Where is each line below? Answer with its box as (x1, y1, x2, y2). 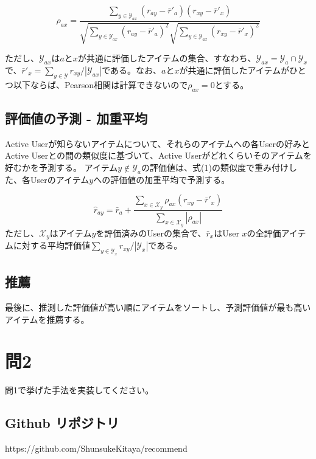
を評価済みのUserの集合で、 (96, 226, 206, 239)
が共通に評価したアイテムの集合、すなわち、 (77, 52, 256, 64)
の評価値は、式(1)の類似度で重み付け (141, 160, 289, 173)
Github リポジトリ (5, 413, 119, 432)
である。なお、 (102, 63, 162, 76)
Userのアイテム (30, 173, 90, 185)
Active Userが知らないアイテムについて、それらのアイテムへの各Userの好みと (5, 137, 311, 150)
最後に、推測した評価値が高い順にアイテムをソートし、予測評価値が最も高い (5, 301, 311, 314)
